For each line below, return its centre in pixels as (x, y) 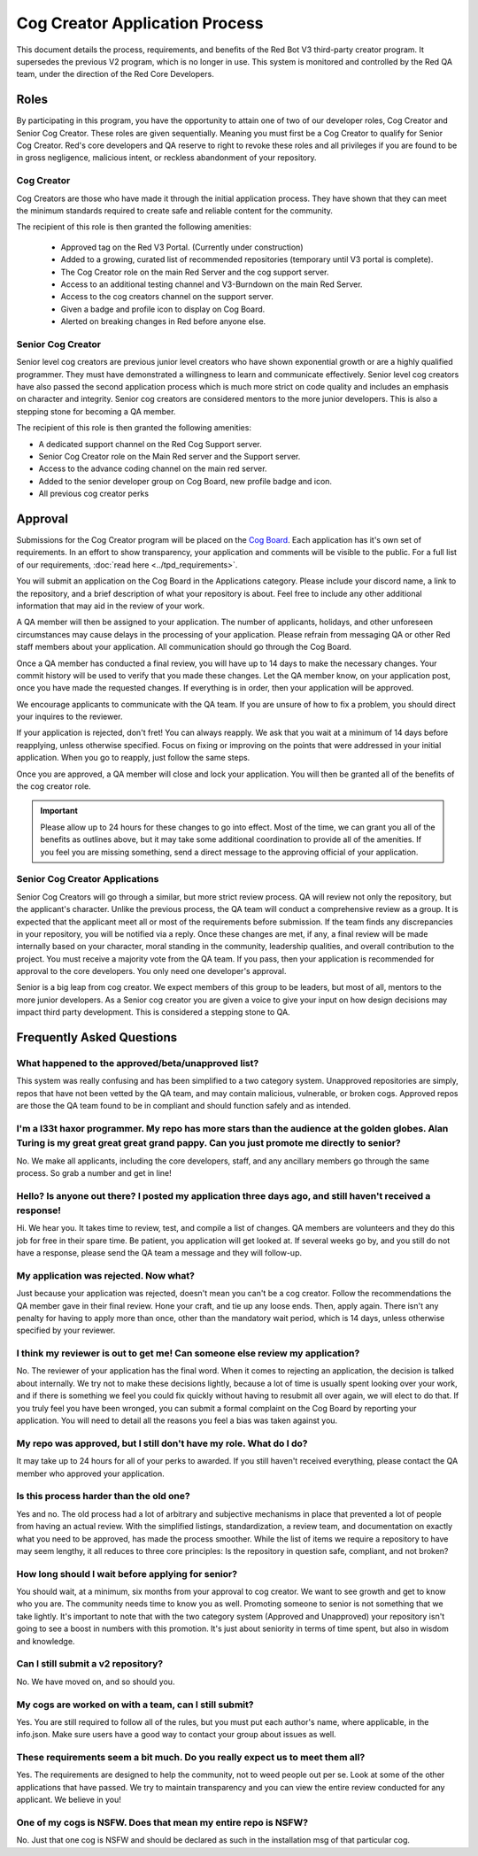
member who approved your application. (91, 1473)
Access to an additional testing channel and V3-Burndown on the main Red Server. (212, 284)
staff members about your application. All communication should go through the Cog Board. (184, 647)
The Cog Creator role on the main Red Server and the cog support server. (195, 272)
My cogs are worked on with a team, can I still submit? (135, 1705)
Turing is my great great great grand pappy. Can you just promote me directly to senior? (209, 1143)
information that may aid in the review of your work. (111, 606)
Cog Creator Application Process (140, 23)
